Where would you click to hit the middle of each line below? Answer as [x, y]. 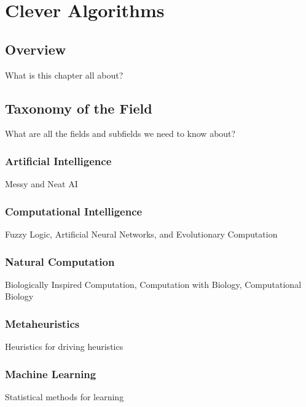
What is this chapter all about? [64, 75]
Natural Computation [60, 261]
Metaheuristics [42, 323]
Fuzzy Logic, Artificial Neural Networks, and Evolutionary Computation [141, 234]
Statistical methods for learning [65, 397]
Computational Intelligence [74, 211]
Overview [36, 49]
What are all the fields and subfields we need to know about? [120, 134]
